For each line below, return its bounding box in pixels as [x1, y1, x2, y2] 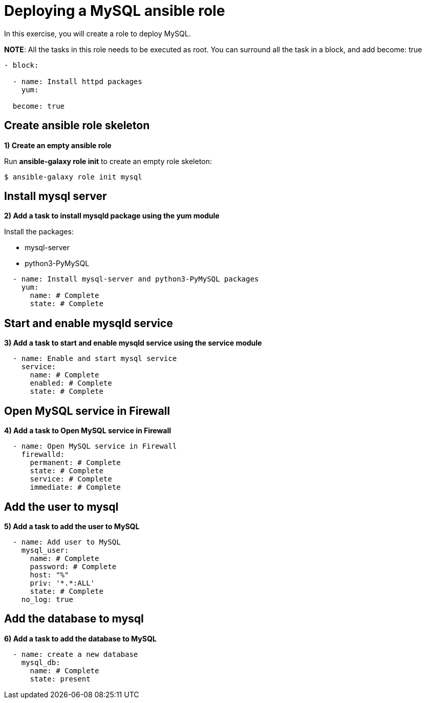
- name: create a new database [12, 650, 138, 658]
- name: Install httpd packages [12, 77, 142, 86]
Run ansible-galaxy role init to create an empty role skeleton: [4, 156, 212, 166]
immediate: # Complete [30, 483, 121, 492]
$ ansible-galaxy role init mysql [4, 172, 142, 181]
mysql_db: [21, 658, 60, 667]
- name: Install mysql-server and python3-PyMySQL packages [12, 275, 259, 284]
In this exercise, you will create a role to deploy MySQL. [4, 29, 191, 38]
